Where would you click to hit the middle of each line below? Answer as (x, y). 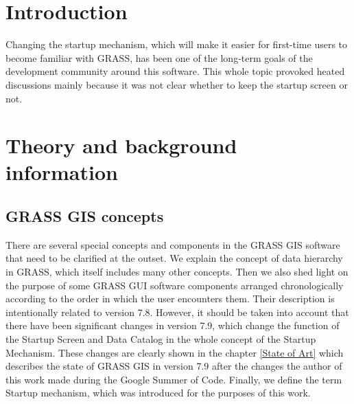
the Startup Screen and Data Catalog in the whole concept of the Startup (161, 339)
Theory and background (121, 145)
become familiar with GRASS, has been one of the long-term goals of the (159, 57)
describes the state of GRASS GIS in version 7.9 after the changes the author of (174, 366)
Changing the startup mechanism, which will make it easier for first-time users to (177, 44)
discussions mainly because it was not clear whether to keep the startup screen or (177, 84)
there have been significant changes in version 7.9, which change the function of (173, 325)
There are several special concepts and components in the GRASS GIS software (173, 244)
